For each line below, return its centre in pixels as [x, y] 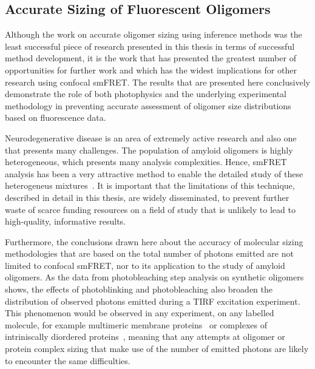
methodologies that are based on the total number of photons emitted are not [149, 253]
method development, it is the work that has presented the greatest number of [151, 58]
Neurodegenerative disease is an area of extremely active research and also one [151, 137]
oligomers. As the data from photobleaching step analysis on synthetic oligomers [154, 277]
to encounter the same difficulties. [68, 360]
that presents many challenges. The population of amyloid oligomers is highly [149, 150]
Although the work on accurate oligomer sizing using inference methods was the [154, 34]
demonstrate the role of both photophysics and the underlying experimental [146, 94]
